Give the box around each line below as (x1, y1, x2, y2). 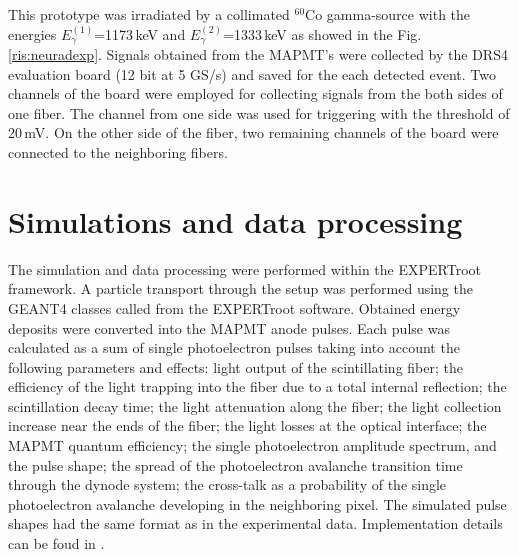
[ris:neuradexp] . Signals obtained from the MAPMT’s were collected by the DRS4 (8, 44, 508, 65)
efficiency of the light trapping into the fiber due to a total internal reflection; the (8, 376, 507, 397)
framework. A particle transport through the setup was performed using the (8, 278, 473, 299)
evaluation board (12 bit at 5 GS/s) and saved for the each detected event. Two (8, 63, 496, 84)
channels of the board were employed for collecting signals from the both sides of (8, 83, 503, 104)
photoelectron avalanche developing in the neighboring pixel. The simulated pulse (8, 493, 507, 514)
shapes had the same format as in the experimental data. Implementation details (8, 513, 503, 534)
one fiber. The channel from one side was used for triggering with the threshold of (8, 102, 510, 123)
